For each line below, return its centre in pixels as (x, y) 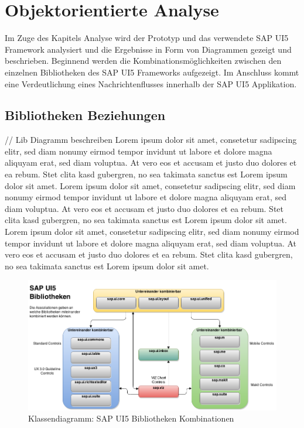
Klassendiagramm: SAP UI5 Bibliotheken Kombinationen (131, 418)
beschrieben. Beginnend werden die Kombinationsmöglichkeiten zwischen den (143, 61)
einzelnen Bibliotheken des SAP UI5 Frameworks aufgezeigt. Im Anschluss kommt (152, 72)
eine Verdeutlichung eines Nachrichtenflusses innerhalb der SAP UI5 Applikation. (151, 83)
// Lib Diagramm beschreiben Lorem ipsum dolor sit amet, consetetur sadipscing (151, 140)
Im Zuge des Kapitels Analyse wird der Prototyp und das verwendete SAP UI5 (147, 38)
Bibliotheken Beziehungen (85, 115)
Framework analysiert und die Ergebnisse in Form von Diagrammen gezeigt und (148, 49)
